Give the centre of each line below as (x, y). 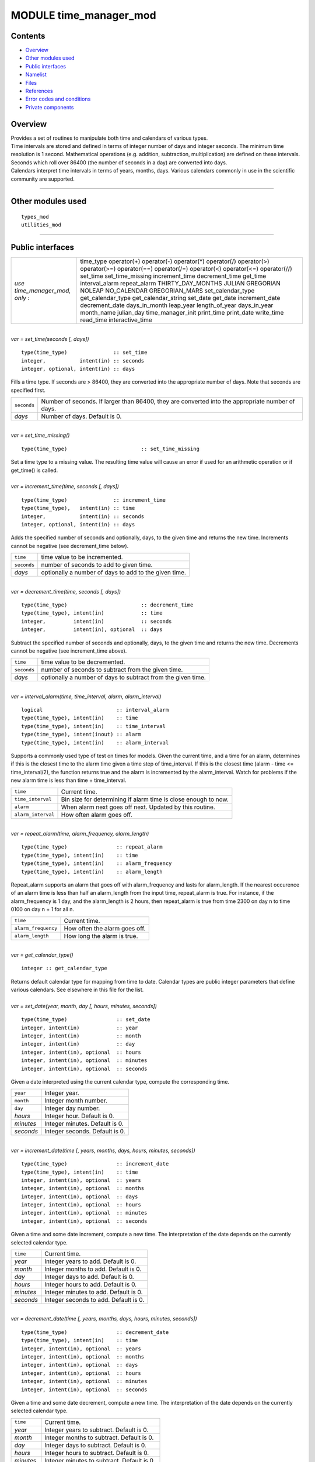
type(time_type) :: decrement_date (95, 1332)
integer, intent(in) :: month (81, 1036)
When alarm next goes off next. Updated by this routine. (138, 807)
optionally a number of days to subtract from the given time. (124, 677)
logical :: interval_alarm (95, 710)
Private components (50, 107)
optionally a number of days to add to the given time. (114, 573)
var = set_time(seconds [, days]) (50, 339)
